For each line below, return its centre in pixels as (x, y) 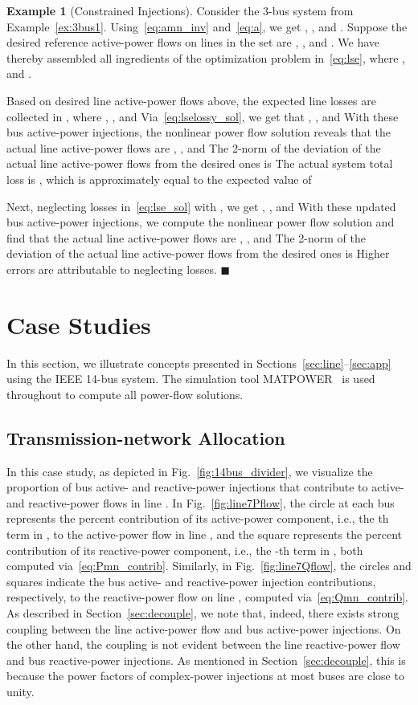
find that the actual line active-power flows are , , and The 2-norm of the (186, 237)
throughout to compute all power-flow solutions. (125, 394)
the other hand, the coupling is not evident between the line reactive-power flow (203, 644)
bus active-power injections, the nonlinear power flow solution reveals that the (199, 132)
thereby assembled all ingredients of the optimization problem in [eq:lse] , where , (206, 57)
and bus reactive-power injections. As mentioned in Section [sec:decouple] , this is (206, 660)
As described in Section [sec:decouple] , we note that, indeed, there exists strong (203, 612)
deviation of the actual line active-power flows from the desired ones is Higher (198, 253)
